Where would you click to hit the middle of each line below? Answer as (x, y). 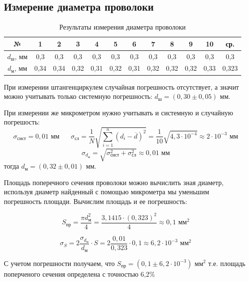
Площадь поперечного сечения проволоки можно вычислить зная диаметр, (114, 182)
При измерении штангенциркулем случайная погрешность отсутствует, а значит (122, 86)
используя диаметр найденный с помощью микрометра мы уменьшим (107, 192)
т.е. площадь (227, 263)
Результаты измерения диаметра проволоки (122, 27)
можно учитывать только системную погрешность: (78, 96)
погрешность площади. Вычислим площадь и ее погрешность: (96, 201)
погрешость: (22, 122)
